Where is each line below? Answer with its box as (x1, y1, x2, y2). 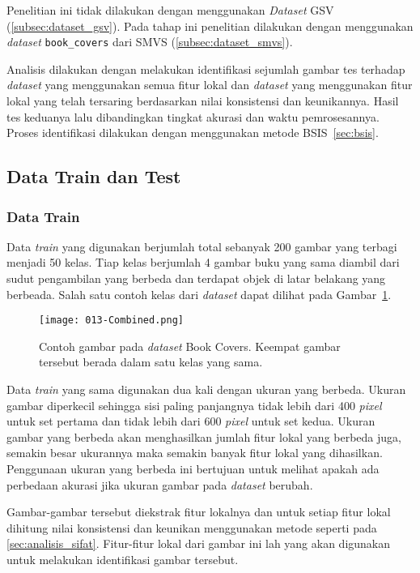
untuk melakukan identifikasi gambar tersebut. (6, 550, 239, 567)
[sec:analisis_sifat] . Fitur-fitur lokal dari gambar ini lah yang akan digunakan (6, 535, 391, 552)
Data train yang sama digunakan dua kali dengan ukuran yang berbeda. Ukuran (6, 381, 406, 398)
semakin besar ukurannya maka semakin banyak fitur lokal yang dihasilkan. (6, 444, 383, 461)
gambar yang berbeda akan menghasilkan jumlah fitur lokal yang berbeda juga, (6, 428, 401, 445)
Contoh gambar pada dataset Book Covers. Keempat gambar (39, 337, 341, 354)
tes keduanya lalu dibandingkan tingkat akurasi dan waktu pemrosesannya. (6, 108, 380, 125)
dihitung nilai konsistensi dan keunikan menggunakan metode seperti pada (6, 519, 377, 536)
